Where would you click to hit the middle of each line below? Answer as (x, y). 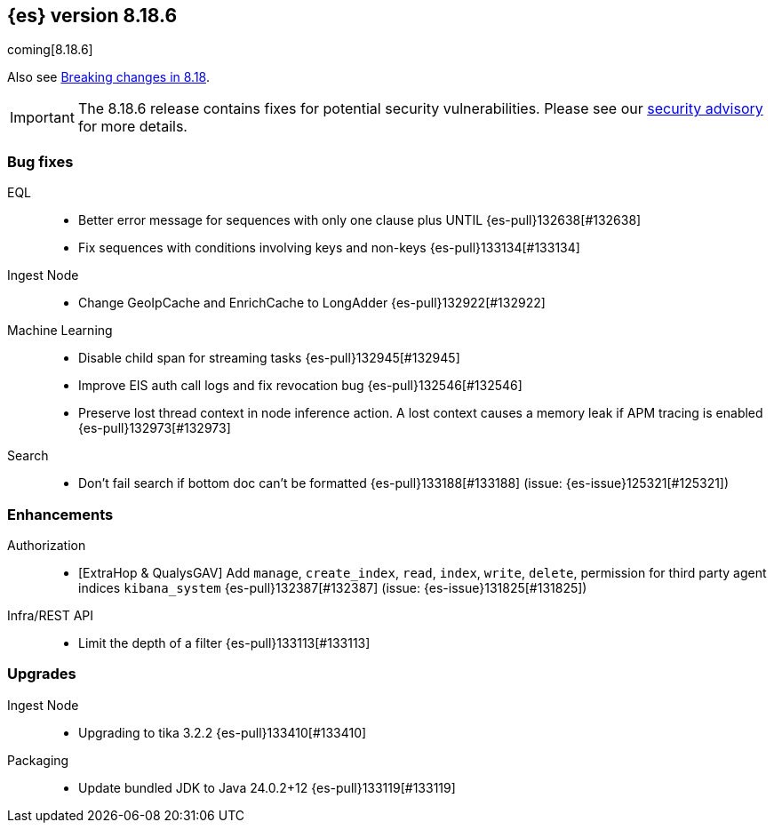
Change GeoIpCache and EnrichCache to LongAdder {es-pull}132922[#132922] (312, 303)
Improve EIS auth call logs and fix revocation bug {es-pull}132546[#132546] (300, 386)
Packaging (38, 760)
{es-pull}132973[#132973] (155, 428)
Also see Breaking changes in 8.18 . (109, 77)
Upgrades (42, 674)
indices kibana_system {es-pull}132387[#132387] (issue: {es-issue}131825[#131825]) (333, 587)
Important (42, 118)
